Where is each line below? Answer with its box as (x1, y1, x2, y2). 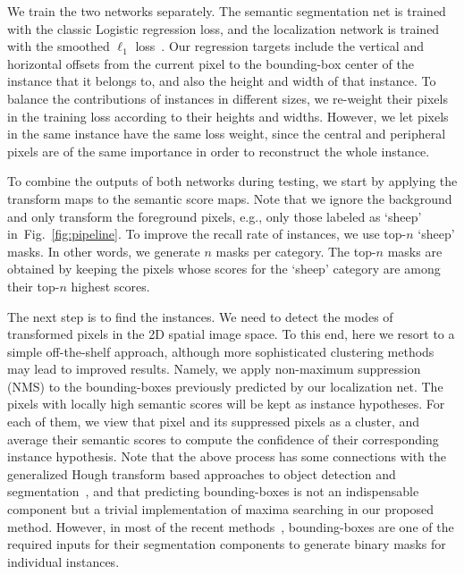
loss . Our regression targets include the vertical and (135, 37, 424, 55)
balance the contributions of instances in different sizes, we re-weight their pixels (7, 89, 448, 107)
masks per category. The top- (215, 241, 376, 260)
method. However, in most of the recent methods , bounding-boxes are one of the (7, 517, 454, 536)
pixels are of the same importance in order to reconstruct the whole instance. (7, 141, 430, 160)
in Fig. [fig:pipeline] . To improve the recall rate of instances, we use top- (7, 224, 407, 243)
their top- (7, 276, 60, 295)
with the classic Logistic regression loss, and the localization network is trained (7, 19, 440, 38)
